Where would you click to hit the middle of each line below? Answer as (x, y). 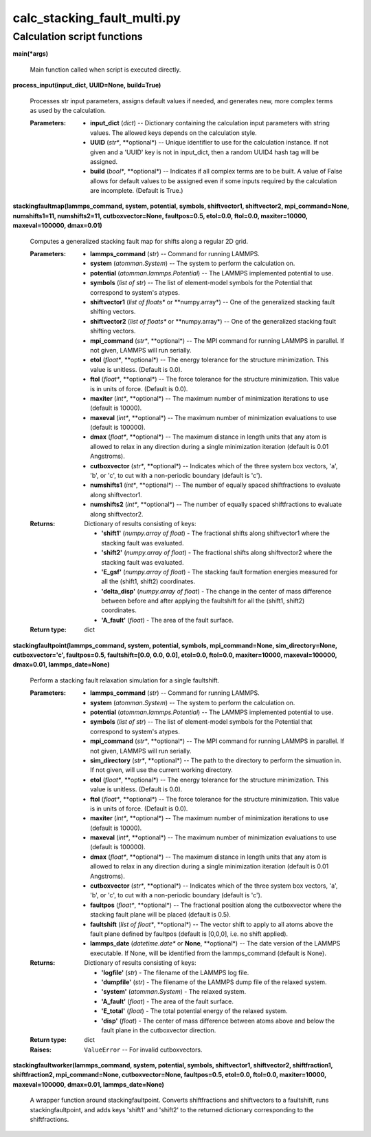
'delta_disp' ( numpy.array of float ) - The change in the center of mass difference (217, 591)
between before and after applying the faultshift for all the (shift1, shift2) (203, 601)
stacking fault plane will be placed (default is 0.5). (161, 915)
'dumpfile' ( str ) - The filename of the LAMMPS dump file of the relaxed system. (214, 982)
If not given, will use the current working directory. (161, 770)
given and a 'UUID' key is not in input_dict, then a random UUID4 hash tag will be (205, 152)
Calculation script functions (78, 36)
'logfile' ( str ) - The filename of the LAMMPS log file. (175, 972)
